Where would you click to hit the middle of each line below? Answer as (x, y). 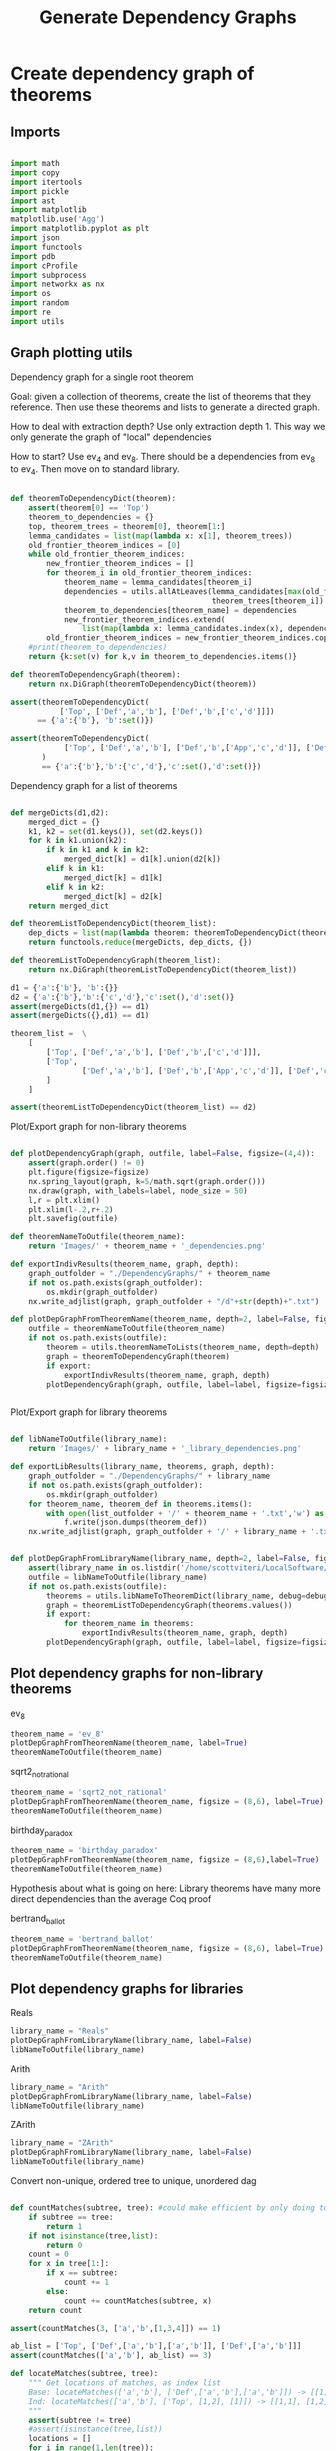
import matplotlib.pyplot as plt (80, 229)
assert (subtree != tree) (80, 2420)
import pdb (33, 256)
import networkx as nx (57, 284)
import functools (46, 247)
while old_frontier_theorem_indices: (107, 554)
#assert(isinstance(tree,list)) (95, 2429)
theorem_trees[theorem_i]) (268, 601)
